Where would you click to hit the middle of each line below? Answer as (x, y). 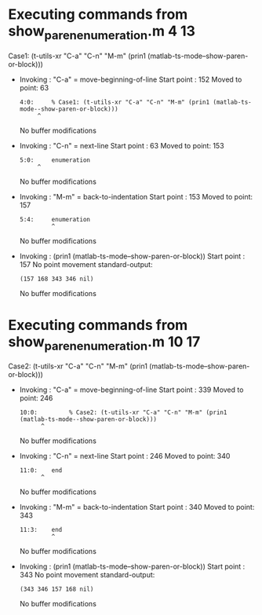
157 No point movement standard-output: (86, 264)
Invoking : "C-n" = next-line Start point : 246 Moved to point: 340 (125, 456)
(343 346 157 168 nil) (56, 589)
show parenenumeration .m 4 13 (102, 32)
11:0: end (41, 470)
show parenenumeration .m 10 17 (104, 343)
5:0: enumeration (55, 160)
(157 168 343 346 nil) (56, 279)
